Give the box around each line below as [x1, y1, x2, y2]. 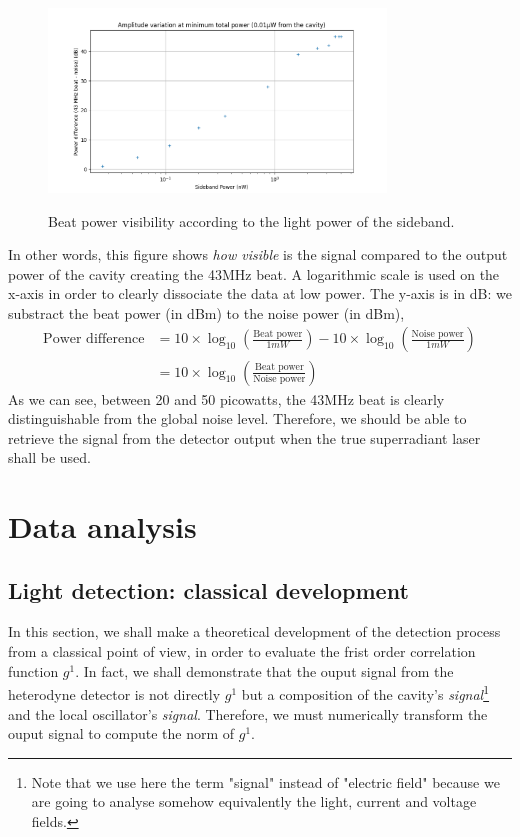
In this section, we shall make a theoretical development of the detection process [8, 621, 501, 642]
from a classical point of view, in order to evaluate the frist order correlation [8, 641, 476, 662]
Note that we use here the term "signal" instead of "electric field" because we [31, 771, 500, 792]
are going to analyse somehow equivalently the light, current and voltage [31, 791, 477, 812]
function [8, 660, 59, 681]
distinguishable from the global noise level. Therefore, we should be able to [8, 408, 467, 429]
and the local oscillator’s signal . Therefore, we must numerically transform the [8, 703, 488, 724]
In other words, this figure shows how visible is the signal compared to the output [8, 244, 508, 265]
